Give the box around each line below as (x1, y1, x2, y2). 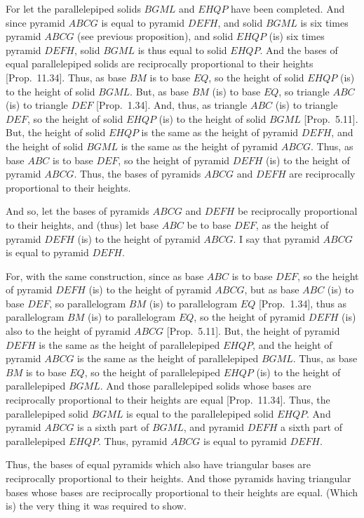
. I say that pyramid (233, 231, 320, 246)
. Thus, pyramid (97, 433, 168, 448)
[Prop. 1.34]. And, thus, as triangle (96, 98, 248, 112)
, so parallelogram (49, 295, 126, 310)
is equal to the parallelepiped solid (126, 406, 274, 420)
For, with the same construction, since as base (6, 268, 204, 283)
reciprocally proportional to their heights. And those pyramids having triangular (6, 471, 351, 485)
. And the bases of (259, 42, 338, 57)
